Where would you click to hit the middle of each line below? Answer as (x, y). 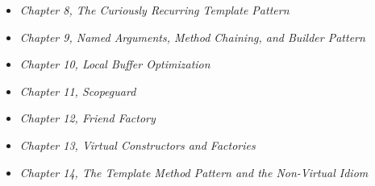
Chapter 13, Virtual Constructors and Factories (137, 145)
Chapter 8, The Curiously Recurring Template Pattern (154, 10)
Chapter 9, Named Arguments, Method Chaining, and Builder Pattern (192, 37)
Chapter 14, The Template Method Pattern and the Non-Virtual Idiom (194, 172)
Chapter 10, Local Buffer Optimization (115, 64)
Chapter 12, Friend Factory (87, 118)
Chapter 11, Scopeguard (78, 91)
